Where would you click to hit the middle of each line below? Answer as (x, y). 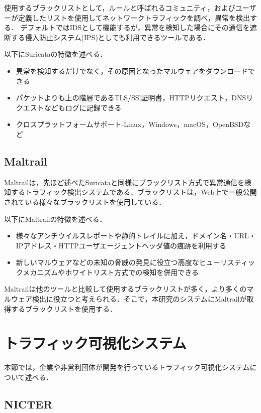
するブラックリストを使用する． (64, 308)
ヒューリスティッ (227, 262)
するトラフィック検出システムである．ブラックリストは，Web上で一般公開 (134, 192)
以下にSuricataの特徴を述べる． (56, 54)
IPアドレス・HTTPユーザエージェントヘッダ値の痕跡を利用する (121, 245)
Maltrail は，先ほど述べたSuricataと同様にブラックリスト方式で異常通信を (124, 182)
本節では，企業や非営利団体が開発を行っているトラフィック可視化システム (127, 367)
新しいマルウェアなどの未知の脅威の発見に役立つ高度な (107, 262)
